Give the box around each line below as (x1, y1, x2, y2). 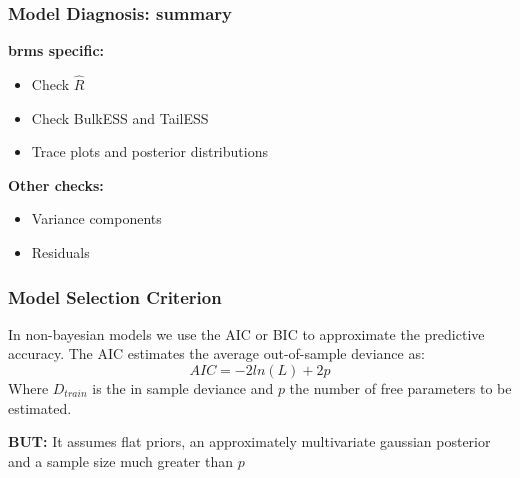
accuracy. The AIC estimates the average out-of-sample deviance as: (8, 343, 425, 364)
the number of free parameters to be (289, 378, 512, 398)
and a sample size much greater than (8, 450, 233, 471)
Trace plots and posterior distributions (31, 141, 268, 162)
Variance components (31, 208, 162, 229)
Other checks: (8, 174, 104, 195)
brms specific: (8, 40, 105, 61)
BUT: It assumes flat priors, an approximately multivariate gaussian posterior (8, 431, 491, 452)
